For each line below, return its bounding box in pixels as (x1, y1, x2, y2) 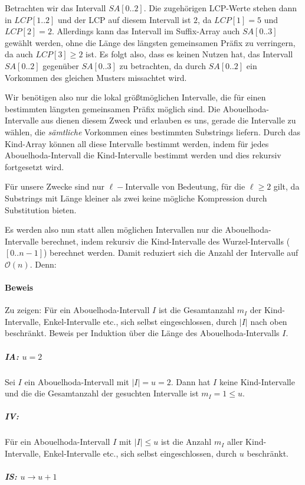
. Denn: (29, 258, 57, 270)
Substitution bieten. (5, 203, 77, 216)
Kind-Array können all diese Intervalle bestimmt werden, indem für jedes (5, 137, 269, 149)
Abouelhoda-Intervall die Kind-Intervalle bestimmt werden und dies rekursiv (5, 149, 281, 161)
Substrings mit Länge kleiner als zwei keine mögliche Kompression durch (5, 191, 267, 204)
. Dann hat (170, 375, 211, 388)
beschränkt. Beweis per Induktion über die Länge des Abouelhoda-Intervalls (5, 327, 280, 339)
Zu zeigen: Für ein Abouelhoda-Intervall (5, 304, 150, 316)
